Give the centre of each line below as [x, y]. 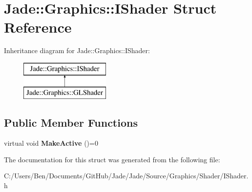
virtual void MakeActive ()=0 [51, 143]
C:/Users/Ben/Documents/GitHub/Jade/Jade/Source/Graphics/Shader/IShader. [126, 176]
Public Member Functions [71, 123]
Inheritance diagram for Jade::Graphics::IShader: [77, 50]
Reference [38, 27]
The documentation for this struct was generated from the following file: [112, 159]
